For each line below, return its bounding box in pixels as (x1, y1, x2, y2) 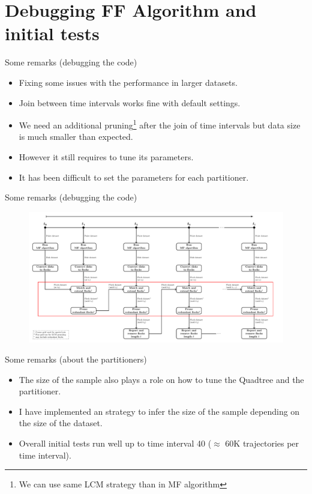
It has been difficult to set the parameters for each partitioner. (19, 170, 249, 183)
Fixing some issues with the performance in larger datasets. (19, 76, 238, 88)
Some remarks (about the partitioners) (5, 353, 147, 366)
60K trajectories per (225, 437, 299, 450)
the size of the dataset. (19, 417, 103, 429)
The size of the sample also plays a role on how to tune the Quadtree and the (19, 373, 304, 385)
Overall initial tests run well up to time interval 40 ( (19, 437, 212, 450)
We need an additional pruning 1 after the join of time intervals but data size (19, 117, 301, 131)
